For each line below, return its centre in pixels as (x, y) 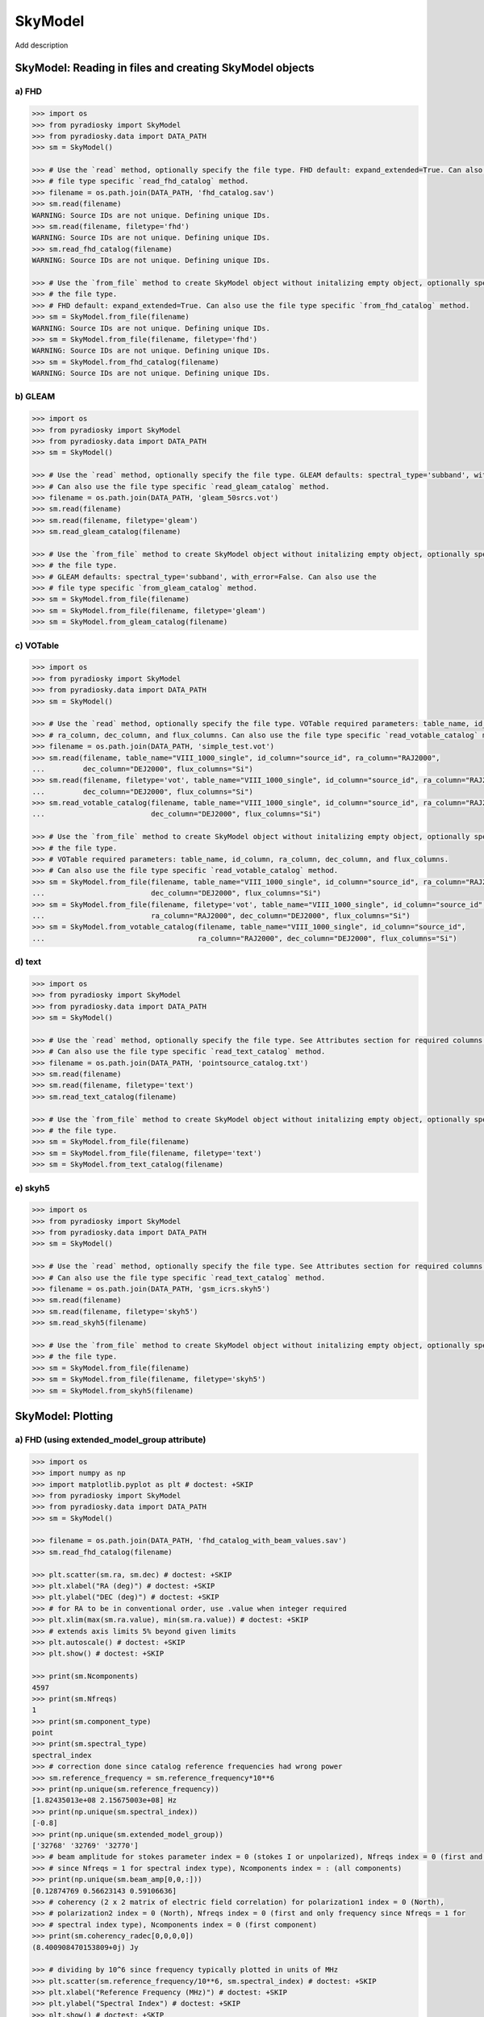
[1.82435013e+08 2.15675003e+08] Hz (104, 1800)
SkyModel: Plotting (64, 1416)
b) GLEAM (35, 397)
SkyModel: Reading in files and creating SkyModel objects (165, 68)
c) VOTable (37, 645)
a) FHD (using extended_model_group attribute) (111, 1439)
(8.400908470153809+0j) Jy (85, 1947)
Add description (42, 45)
